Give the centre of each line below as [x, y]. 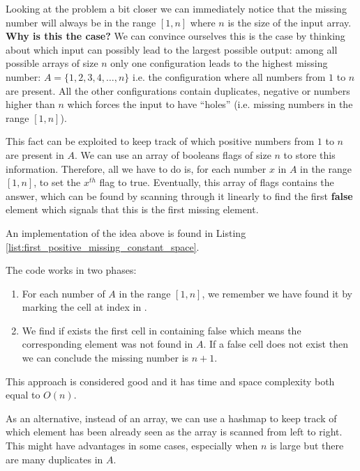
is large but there [307, 446]
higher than [30, 104]
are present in [35, 154]
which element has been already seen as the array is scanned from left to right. [174, 432]
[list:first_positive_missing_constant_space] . [103, 246]
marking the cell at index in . [84, 307]
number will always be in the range [81, 22]
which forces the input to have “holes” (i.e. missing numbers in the [210, 104]
